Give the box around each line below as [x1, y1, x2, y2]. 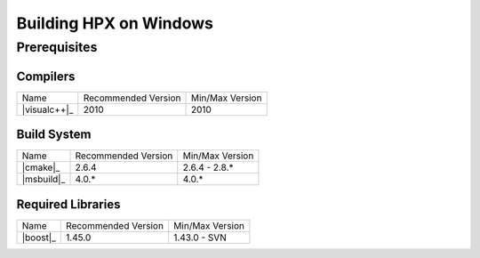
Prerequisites [16, 39, 98, 55]
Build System [16, 127, 92, 142]
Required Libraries [16, 197, 121, 212]
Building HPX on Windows [16, 13, 213, 33]
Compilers [16, 69, 76, 84]
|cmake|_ [21, 161, 60, 173]
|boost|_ [21, 231, 57, 244]
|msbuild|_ [21, 173, 66, 186]
